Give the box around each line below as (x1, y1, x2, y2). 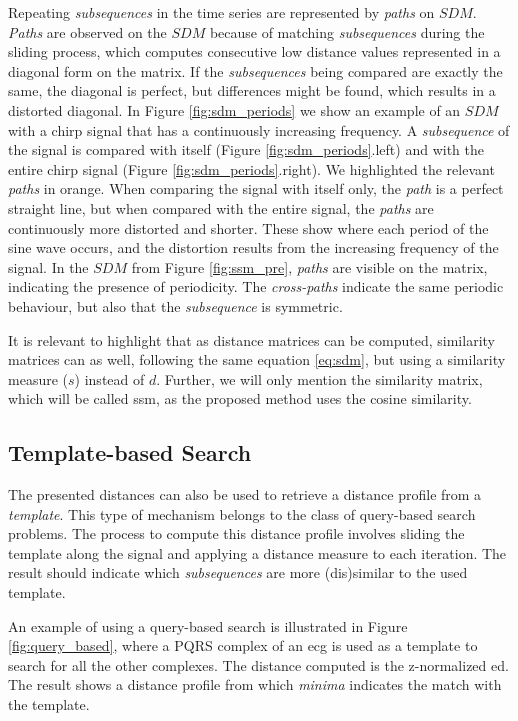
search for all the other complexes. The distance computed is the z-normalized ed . (8, 654, 509, 675)
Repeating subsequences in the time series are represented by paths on (8, 2, 435, 22)
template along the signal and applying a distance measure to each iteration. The (8, 542, 507, 563)
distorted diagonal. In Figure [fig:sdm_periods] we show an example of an (8, 99, 461, 120)
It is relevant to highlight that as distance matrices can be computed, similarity (8, 329, 495, 350)
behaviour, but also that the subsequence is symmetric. (8, 295, 343, 316)
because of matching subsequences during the (209, 21, 485, 42)
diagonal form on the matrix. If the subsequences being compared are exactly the (8, 60, 503, 81)
